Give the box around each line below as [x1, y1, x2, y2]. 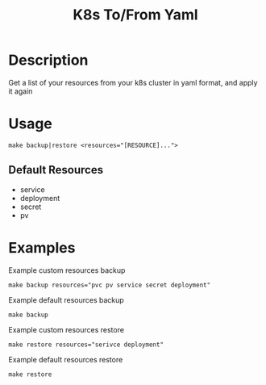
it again [8, 86, 33, 96]
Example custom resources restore [8, 324, 125, 334]
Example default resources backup [8, 295, 125, 304]
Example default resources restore [8, 354, 123, 364]
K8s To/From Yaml [72, 6, 199, 24]
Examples [8, 238, 76, 257]
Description [8, 51, 89, 69]
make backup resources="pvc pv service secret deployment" [8, 281, 211, 289]
